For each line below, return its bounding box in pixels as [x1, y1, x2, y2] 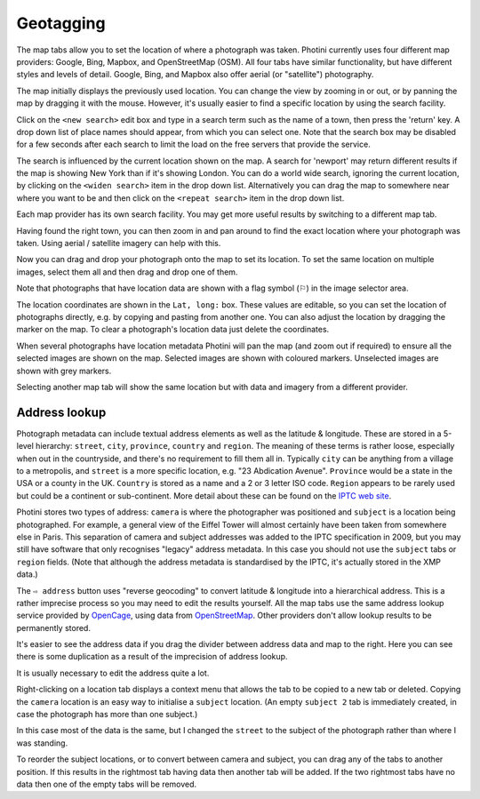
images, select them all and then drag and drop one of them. [16, 267, 238, 277]
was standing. [16, 738, 68, 748]
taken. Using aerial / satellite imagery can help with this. [16, 238, 221, 249]
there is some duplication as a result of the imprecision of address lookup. [16, 651, 288, 662]
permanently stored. [16, 622, 91, 633]
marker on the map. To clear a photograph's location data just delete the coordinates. [16, 324, 330, 335]
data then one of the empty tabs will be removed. [16, 779, 197, 789]
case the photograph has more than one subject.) [16, 709, 198, 720]
